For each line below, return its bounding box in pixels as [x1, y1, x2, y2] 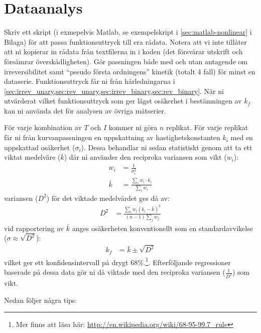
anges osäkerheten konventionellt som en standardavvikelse [72, 223, 253, 233]
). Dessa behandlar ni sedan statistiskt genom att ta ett [81, 142, 252, 152]
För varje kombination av [4, 122, 82, 133]
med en [230, 132, 253, 143]
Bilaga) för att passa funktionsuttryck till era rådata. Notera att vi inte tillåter [4, 36, 247, 47]
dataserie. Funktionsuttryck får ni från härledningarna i [4, 76, 175, 86]
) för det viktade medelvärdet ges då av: [46, 192, 170, 203]
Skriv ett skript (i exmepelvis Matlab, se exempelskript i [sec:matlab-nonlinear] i [4, 27, 252, 37]
